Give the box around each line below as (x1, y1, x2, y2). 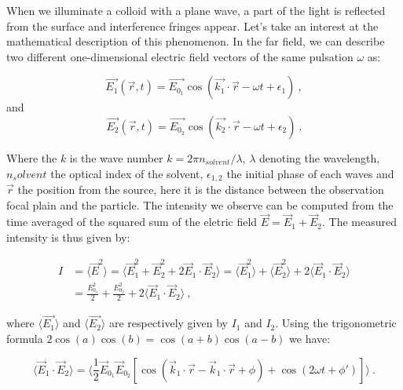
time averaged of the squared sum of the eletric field (6, 213, 258, 230)
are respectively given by (108, 315, 228, 331)
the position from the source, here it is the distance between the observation (17, 181, 384, 198)
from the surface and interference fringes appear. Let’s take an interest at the (6, 17, 379, 34)
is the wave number (69, 149, 163, 166)
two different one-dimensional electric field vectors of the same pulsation (6, 48, 354, 64)
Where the (6, 149, 57, 166)
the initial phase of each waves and (226, 165, 394, 181)
